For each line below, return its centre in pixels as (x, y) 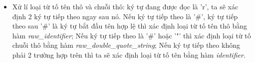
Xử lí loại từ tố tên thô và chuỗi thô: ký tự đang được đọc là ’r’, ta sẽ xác (125, 6)
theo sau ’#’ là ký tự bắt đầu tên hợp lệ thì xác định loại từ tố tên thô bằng (130, 26)
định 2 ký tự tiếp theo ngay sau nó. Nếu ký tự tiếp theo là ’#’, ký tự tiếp (125, 16)
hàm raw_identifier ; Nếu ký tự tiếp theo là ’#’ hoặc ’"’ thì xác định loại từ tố (131, 35)
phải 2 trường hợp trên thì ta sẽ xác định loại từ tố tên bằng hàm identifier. (129, 54)
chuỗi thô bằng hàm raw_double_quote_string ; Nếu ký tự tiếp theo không (126, 45)
